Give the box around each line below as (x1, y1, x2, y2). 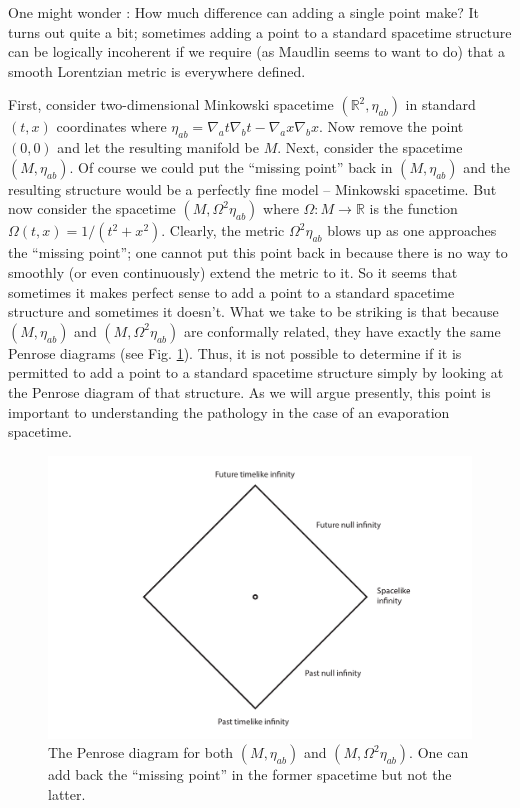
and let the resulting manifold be (57, 137, 259, 158)
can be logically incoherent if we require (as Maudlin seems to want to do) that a (8, 41, 505, 62)
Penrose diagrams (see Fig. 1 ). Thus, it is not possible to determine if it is (8, 342, 462, 363)
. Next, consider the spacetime (277, 137, 463, 158)
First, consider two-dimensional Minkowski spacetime (8, 94, 334, 115)
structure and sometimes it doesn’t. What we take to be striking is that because (8, 301, 499, 322)
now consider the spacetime (8, 198, 176, 219)
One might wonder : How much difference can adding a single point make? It (8, 2, 480, 22)
